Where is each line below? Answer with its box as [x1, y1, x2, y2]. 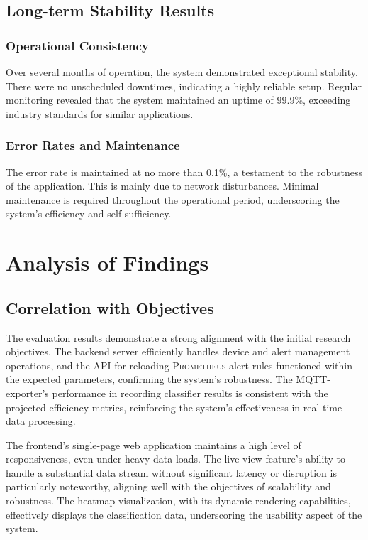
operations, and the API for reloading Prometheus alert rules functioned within [6, 357, 352, 372]
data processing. [6, 414, 76, 428]
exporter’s [6, 385, 49, 400]
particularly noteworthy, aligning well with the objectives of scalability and [6, 479, 331, 494]
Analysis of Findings [6, 248, 209, 277]
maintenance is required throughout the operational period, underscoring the [6, 192, 340, 207]
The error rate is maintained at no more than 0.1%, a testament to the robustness [6, 164, 363, 179]
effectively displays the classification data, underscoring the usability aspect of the [6, 507, 362, 522]
